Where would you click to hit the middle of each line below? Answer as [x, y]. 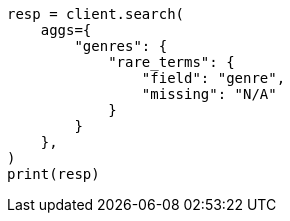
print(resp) [53, 174]
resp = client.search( [96, 14]
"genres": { [121, 46]
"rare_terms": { [171, 62]
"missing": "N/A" [209, 94]
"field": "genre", [213, 78]
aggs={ [66, 30]
